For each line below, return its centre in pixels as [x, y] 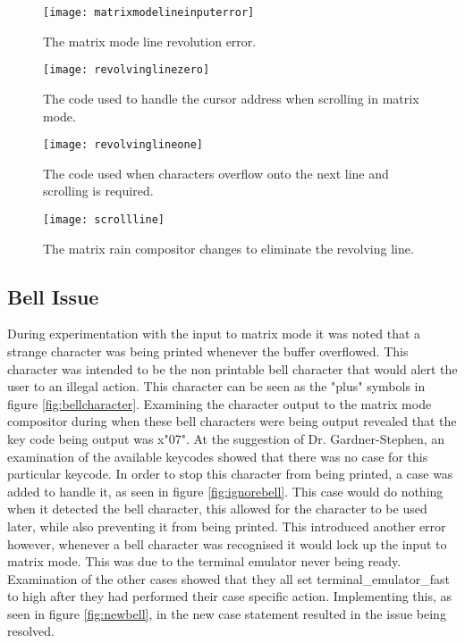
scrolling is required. [98, 191]
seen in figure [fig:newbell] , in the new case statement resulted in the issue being [227, 613]
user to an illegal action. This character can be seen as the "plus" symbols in [216, 386]
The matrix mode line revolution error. [150, 41]
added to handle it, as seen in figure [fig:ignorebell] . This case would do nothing [225, 491]
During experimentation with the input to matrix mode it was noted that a [214, 334]
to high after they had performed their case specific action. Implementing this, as [230, 596]
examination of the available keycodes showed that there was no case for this [218, 456]
